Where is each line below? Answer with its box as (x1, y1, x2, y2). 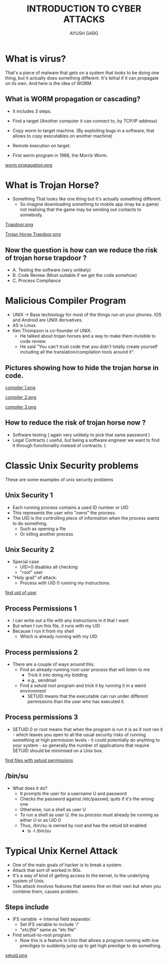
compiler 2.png (5, 394, 36, 400)
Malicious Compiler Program (5, 295, 126, 306)
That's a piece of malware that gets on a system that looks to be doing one (5, 70, 159, 76)
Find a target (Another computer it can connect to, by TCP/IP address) (12, 118, 157, 124)
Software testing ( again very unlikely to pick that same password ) (12, 432, 150, 438)
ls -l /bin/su (27, 827, 51, 834)
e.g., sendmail (27, 677, 56, 683)
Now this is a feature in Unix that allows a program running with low (19, 937, 159, 943)
